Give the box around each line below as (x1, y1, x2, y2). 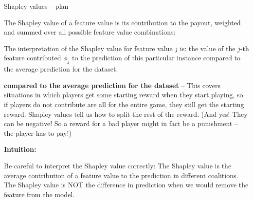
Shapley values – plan (4, 1, 69, 11)
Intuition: (4, 144, 36, 154)
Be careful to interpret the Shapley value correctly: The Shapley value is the (4, 160, 232, 170)
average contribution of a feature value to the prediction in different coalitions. (4, 170, 238, 180)
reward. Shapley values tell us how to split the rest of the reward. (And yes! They (4, 109, 248, 119)
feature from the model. (4, 189, 75, 199)
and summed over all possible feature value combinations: (4, 27, 176, 37)
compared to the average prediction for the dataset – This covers (4, 80, 221, 90)
